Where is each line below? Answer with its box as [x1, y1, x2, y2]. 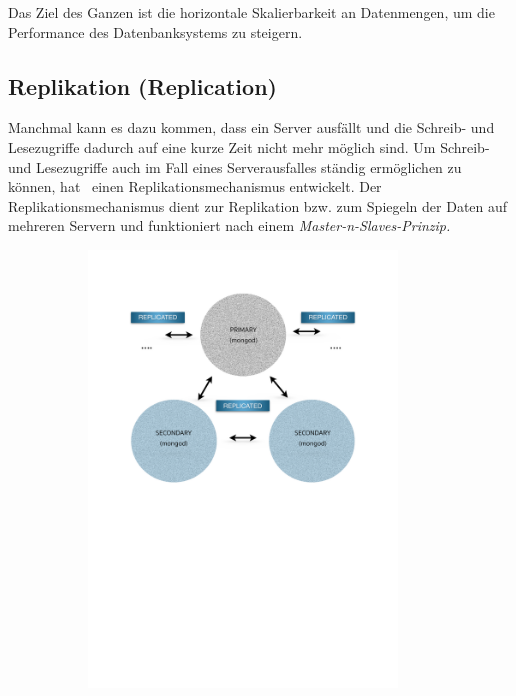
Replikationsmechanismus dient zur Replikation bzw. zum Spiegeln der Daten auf [8, 195, 508, 216]
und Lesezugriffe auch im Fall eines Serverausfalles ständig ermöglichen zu [8, 156, 462, 177]
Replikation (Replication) [8, 70, 277, 101]
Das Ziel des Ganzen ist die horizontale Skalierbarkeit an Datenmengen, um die [8, 2, 495, 22]
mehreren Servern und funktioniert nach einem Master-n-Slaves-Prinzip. [8, 215, 451, 236]
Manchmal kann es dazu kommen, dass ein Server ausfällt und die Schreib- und [8, 117, 495, 138]
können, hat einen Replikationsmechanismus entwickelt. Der [8, 176, 382, 197]
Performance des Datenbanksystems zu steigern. [8, 21, 303, 42]
